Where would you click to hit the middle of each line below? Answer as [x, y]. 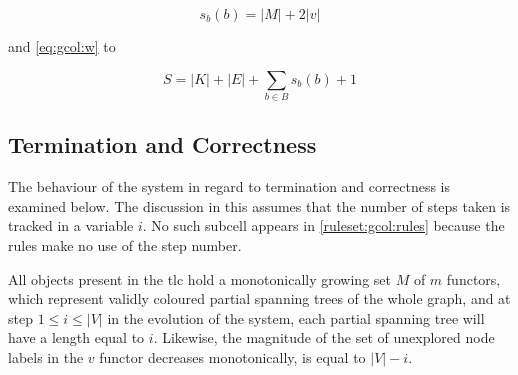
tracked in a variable [71, 225]
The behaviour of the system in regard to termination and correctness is [229, 186]
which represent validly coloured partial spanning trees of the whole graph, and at [259, 298]
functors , [473, 278]
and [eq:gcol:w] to [62, 46]
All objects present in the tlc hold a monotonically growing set [199, 278]
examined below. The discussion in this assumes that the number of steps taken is [259, 205]
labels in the [46, 356]
